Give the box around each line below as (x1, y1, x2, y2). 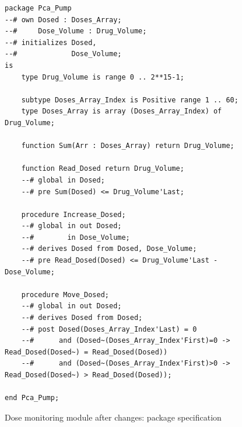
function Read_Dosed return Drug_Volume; (21, 164, 184, 173)
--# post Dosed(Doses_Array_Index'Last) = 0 (21, 325, 197, 333)
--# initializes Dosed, (5, 38, 97, 47)
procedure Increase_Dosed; (21, 210, 126, 219)
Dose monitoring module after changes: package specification (5, 411, 222, 423)
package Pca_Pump (5, 4, 72, 12)
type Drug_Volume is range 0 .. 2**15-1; (21, 73, 184, 81)
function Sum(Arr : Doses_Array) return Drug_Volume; (21, 142, 234, 150)
